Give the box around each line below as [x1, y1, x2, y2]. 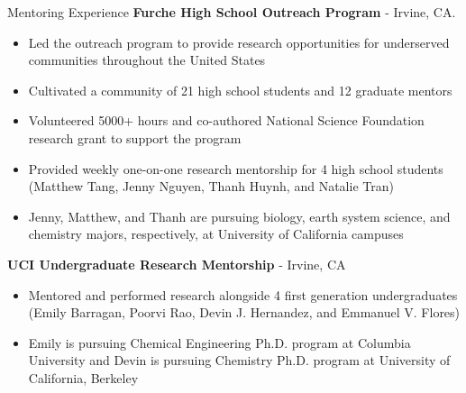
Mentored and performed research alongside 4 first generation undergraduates [28, 285, 458, 304]
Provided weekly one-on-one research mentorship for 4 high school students [28, 159, 443, 178]
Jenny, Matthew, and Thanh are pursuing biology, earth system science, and [28, 206, 451, 225]
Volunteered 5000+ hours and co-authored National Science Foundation [28, 111, 425, 130]
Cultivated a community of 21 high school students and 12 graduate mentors [28, 80, 452, 99]
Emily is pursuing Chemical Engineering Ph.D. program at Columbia [28, 333, 411, 352]
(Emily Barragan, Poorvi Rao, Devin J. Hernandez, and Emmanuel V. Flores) [28, 303, 461, 322]
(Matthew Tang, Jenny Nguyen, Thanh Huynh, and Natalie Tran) [28, 177, 394, 196]
